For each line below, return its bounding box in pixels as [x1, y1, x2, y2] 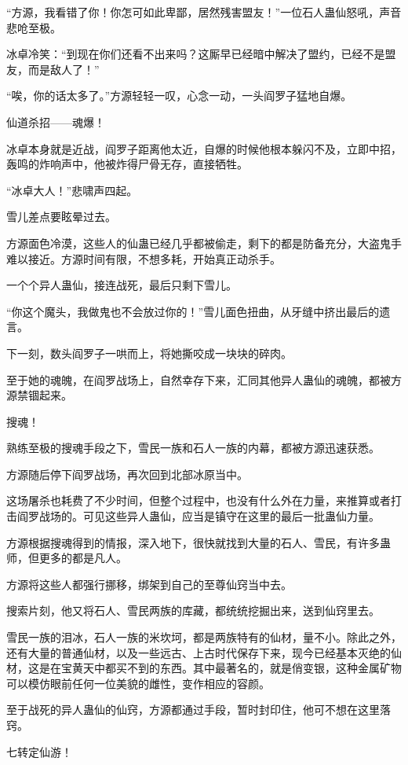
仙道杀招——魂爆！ [6, 113, 105, 130]
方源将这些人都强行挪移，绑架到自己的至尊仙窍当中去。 [6, 576, 292, 592]
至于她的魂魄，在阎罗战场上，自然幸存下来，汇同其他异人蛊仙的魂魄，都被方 [6, 371, 402, 388]
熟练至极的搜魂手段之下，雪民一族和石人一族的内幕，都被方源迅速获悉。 [6, 440, 380, 456]
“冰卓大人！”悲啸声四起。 [6, 182, 138, 198]
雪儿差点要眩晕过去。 [6, 208, 116, 225]
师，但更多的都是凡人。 [6, 550, 127, 566]
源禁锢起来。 [6, 387, 72, 403]
